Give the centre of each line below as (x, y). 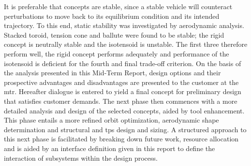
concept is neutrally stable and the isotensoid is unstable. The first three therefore (126, 44)
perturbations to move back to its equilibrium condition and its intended (112, 16)
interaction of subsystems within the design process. (81, 158)
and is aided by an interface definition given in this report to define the (110, 148)
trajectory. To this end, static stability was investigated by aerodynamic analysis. (124, 25)
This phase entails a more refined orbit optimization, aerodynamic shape (111, 120)
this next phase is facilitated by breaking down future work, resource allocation (121, 139)
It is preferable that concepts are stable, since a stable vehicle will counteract (118, 6)
